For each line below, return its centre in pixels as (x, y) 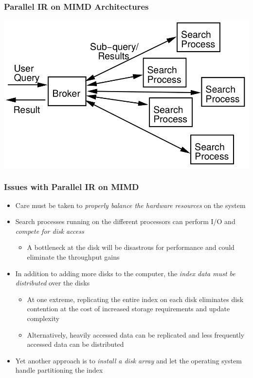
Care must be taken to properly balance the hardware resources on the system (130, 205)
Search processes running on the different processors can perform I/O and (125, 221)
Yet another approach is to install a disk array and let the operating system (128, 360)
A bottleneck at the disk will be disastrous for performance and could (131, 247)
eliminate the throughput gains (73, 257)
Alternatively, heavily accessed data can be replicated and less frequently (136, 334)
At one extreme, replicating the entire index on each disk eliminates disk (135, 299)
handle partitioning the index (59, 370)
